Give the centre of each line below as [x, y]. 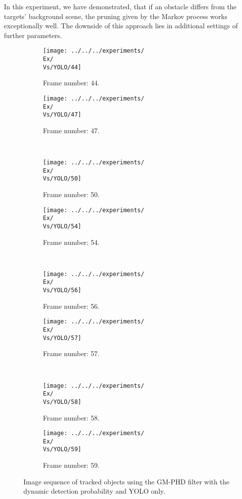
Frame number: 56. [71, 306]
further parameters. [33, 35]
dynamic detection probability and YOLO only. [94, 491]
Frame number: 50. [71, 194]
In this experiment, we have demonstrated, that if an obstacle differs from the [120, 6]
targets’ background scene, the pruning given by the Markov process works [116, 16]
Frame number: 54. [71, 242]
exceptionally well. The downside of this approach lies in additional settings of [121, 26]
